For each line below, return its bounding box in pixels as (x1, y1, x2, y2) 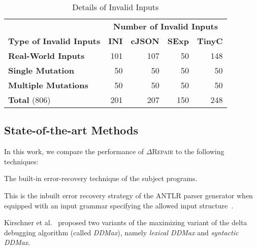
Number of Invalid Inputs (113, 20, 218, 32)
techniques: (4, 156, 39, 166)
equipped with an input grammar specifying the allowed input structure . (4, 200, 234, 210)
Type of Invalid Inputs (8, 35, 101, 47)
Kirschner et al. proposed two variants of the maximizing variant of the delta (4, 217, 247, 228)
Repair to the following (152, 146, 224, 157)
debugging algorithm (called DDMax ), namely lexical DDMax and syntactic (4, 227, 239, 237)
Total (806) (8, 94, 51, 105)
